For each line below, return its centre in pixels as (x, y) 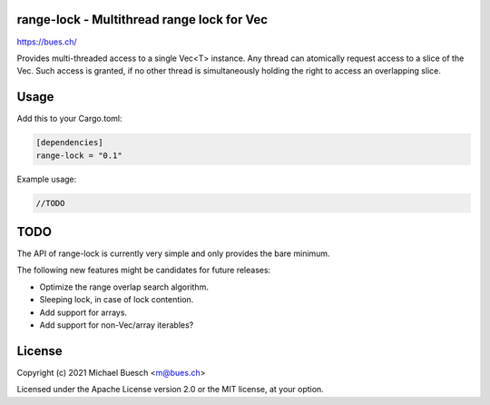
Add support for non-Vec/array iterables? (117, 325)
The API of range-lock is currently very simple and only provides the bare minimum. (173, 253)
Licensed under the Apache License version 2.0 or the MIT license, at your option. (170, 390)
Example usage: (47, 179)
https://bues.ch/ (47, 42)
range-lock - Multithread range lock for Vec (142, 20)
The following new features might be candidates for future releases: (144, 270)
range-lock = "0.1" (79, 155)
